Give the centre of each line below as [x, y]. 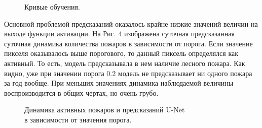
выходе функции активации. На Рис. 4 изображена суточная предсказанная [119, 34]
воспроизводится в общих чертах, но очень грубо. [81, 92]
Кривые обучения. [52, 7]
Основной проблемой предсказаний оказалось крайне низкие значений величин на [131, 23]
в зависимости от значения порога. [78, 119]
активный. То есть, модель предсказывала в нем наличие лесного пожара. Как [125, 63]
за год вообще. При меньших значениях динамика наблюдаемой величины [119, 83]
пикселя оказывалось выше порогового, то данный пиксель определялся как [121, 53]
